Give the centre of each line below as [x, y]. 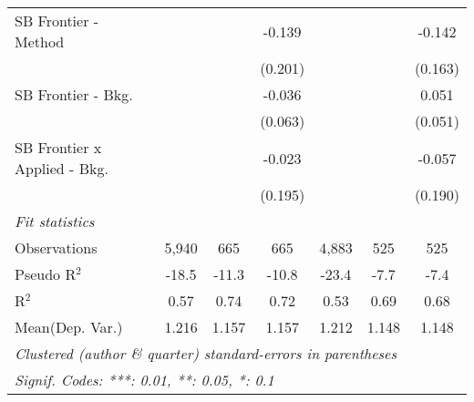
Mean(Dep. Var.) [69, 327]
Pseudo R [46, 274]
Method [40, 41]
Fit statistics [55, 221]
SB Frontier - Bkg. [74, 94]
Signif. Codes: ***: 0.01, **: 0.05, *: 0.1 [144, 380]
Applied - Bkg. [62, 168]
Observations [56, 247]
